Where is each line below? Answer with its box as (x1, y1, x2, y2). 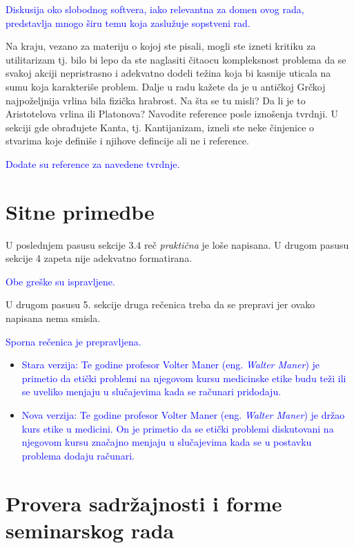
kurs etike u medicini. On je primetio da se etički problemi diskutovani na (21, 421, 334, 435)
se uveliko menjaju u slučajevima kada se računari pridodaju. (21, 384, 282, 399)
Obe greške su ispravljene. (6, 274, 115, 288)
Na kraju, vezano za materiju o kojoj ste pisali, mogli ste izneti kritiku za (6, 39, 316, 53)
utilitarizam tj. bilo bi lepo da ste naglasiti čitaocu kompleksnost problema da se (6, 52, 346, 66)
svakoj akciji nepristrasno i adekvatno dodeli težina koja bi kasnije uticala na (6, 66, 331, 80)
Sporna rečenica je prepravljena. (6, 334, 141, 348)
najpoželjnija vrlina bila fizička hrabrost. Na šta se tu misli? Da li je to (6, 93, 306, 107)
